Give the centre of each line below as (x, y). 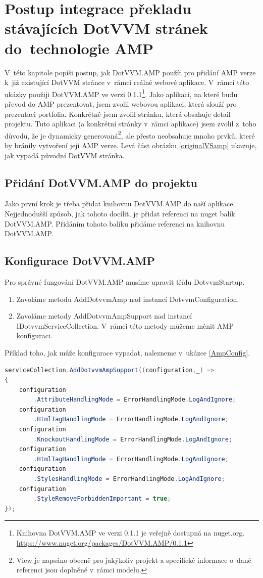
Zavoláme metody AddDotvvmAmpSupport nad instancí (104, 316)
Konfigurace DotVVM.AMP (80, 261)
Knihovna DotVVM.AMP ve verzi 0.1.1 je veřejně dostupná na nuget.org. (130, 533)
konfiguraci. (34, 336)
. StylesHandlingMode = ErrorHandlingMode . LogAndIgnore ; (129, 479)
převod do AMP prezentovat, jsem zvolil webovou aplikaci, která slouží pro (121, 103)
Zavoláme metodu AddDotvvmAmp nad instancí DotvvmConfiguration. (128, 299)
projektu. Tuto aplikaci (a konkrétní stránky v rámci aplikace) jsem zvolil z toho (130, 124)
